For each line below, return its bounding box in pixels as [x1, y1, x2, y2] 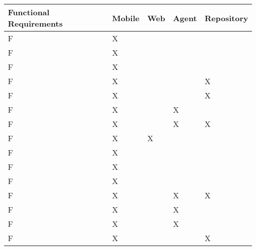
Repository [204, 12, 248, 24]
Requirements [8, 18, 63, 29]
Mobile [112, 12, 140, 24]
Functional [8, 6, 50, 18]
